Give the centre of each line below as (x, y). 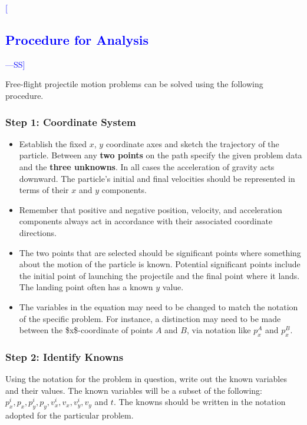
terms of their (44, 190)
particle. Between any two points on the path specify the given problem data (161, 155)
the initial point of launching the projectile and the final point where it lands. (159, 275)
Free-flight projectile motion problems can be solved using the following (134, 84)
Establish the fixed (53, 143)
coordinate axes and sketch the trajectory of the (192, 143)
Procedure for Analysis (77, 39)
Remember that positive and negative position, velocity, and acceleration (151, 209)
